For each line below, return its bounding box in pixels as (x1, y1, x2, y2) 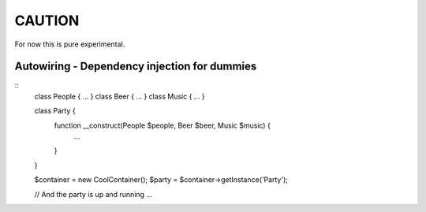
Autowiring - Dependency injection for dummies (14, 60, 257, 73)
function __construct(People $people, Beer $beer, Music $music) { (54, 121, 271, 130)
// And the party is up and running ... (34, 189, 153, 199)
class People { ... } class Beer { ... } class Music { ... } (34, 91, 205, 101)
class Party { (34, 106, 76, 116)
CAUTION (14, 12, 80, 29)
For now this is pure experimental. (14, 39, 125, 49)
